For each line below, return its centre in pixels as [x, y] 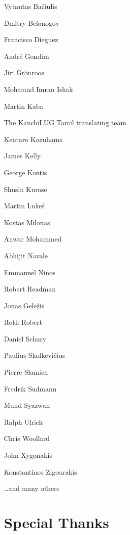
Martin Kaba [24, 106]
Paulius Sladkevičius [35, 355]
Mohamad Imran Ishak [39, 89]
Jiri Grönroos [24, 73]
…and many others [32, 488]
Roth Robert [23, 322]
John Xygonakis [28, 455]
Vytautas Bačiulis [31, 6]
